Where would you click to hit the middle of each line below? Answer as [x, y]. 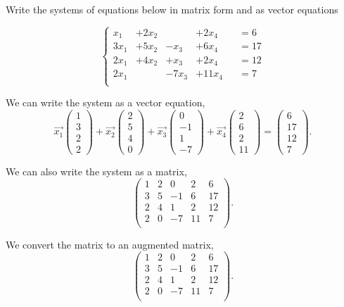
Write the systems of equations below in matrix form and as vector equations [172, 9]
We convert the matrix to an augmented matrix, [110, 244]
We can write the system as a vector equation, [106, 102]
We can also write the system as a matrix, [96, 171]
